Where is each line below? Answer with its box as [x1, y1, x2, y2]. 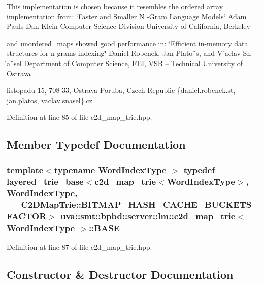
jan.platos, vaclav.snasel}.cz [7, 95, 93, 105]
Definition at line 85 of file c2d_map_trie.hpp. [7, 112, 152, 122]
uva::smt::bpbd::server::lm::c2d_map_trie [60, 210, 236, 223]
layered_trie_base [7, 175, 84, 187]
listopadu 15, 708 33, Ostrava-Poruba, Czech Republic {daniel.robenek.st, [7, 85, 236, 96]
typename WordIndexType [54, 163, 167, 176]
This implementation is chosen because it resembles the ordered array [7, 1, 223, 11]
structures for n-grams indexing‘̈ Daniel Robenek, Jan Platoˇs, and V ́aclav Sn [7, 48, 251, 58]
